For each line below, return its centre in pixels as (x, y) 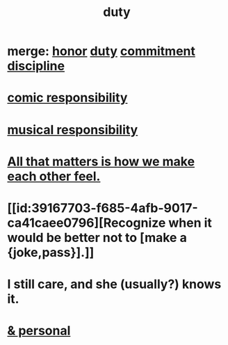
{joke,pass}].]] (51, 252)
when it (190, 223)
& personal (39, 331)
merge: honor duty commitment (101, 51)
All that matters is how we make (101, 161)
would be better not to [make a (97, 238)
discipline (36, 66)
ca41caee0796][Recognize (87, 223)
